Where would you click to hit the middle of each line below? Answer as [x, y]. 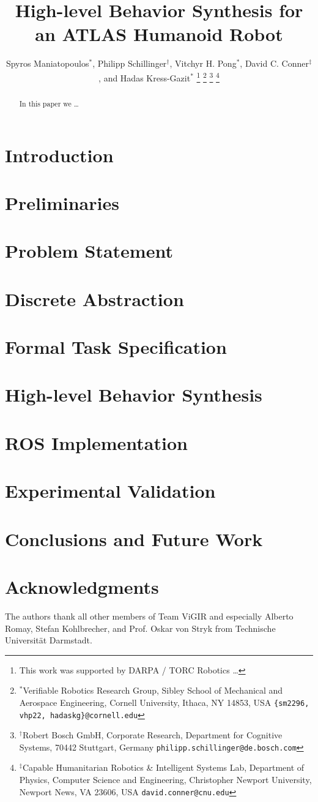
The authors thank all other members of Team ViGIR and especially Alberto [149, 616]
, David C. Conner [274, 63]
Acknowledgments [82, 586]
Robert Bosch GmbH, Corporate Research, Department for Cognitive [152, 735]
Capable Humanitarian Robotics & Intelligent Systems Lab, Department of [163, 767]
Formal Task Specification [116, 347]
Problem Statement [89, 251]
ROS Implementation [96, 442]
